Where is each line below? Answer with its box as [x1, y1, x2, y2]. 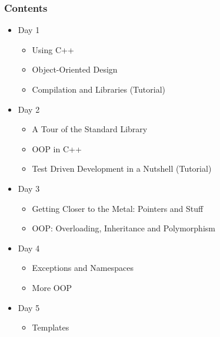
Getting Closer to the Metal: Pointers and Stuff [32, 202, 204, 214]
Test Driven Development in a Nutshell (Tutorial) [32, 162, 212, 175]
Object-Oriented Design [32, 63, 118, 76]
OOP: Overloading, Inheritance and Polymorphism [32, 222, 215, 234]
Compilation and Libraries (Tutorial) [32, 83, 165, 95]
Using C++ [32, 43, 74, 55]
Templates [32, 321, 69, 333]
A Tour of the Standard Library [32, 123, 148, 135]
